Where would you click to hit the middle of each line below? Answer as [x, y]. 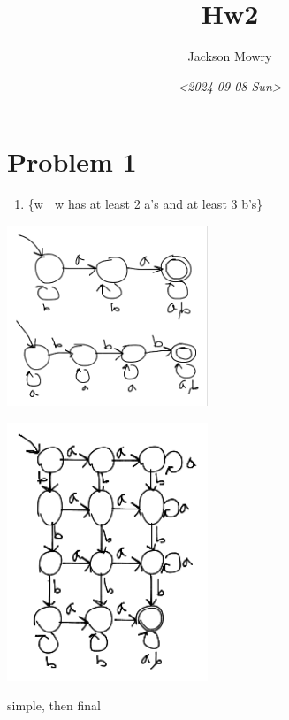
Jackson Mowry [230, 56]
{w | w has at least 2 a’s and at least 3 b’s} [145, 204]
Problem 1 [72, 161]
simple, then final [54, 705]
